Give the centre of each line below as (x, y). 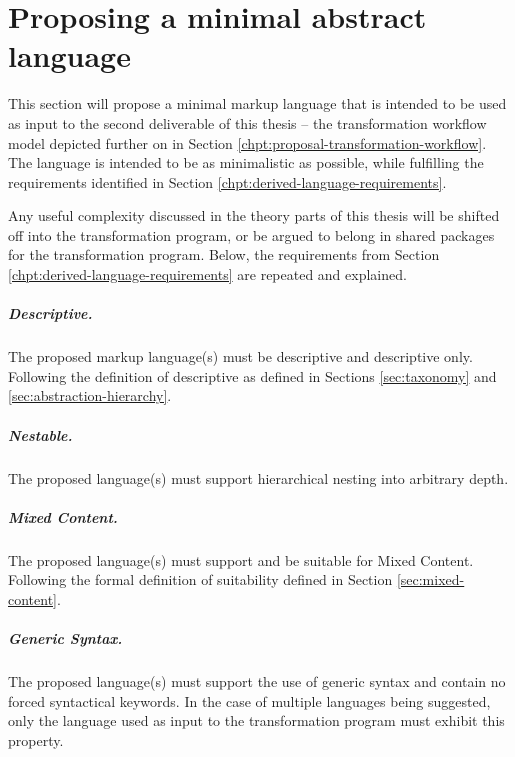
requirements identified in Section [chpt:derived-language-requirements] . (227, 181)
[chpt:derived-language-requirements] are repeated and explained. (207, 274)
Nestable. (40, 434)
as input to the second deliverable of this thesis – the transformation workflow (247, 122)
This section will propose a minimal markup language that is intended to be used (257, 103)
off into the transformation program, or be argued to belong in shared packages (251, 234)
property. (36, 739)
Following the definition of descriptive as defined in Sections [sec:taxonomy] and (252, 375)
